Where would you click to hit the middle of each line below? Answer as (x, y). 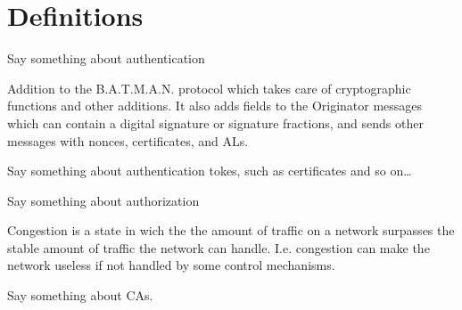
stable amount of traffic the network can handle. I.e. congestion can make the (219, 247)
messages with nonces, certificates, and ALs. (128, 140)
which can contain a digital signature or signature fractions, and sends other (215, 122)
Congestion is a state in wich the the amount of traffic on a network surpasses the (231, 230)
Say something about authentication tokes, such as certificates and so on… (210, 171)
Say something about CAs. (80, 295)
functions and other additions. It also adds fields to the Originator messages (215, 106)
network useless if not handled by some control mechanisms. (171, 265)
